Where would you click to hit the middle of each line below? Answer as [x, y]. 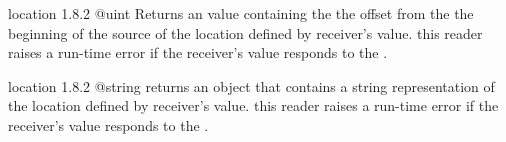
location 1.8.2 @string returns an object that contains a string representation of [251, 85]
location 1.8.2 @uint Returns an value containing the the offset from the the [241, 13]
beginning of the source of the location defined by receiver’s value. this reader [245, 32]
